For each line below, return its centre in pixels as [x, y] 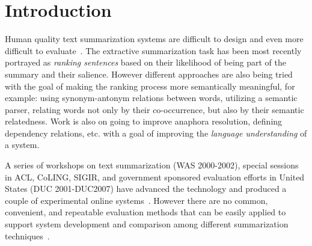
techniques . [27, 235]
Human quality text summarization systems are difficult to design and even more [154, 39]
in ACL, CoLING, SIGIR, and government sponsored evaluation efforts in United [155, 177]
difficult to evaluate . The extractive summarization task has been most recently [153, 50]
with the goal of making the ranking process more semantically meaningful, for [150, 86]
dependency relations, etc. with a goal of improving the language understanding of [156, 133]
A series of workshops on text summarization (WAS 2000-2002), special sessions [152, 165]
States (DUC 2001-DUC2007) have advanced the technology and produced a [146, 189]
